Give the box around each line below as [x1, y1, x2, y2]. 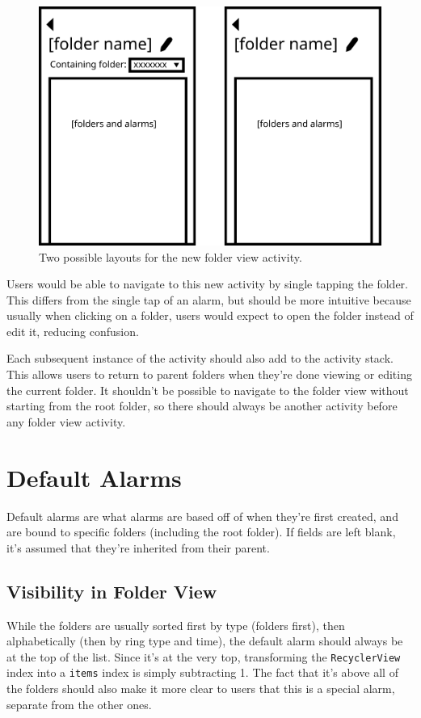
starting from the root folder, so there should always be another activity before [6, 397, 398, 414]
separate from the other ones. [6, 695, 152, 712]
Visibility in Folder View [6, 578, 217, 603]
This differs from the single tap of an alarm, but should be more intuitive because [6, 291, 411, 308]
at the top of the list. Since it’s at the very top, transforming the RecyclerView [6, 648, 401, 665]
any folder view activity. [6, 413, 126, 430]
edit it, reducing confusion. [6, 322, 139, 339]
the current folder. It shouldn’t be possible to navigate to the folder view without [6, 381, 409, 398]
